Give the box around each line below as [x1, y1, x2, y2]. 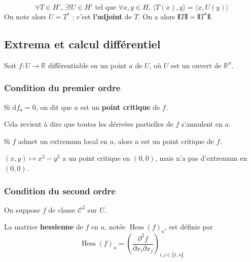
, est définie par [164, 221, 213, 232]
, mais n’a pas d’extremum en [155, 153, 247, 163]
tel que [95, 4, 116, 11]
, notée [104, 221, 126, 232]
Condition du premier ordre [4, 81, 121, 94]
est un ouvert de [170, 60, 222, 70]
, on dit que [35, 101, 72, 112]
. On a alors [138, 11, 175, 21]
